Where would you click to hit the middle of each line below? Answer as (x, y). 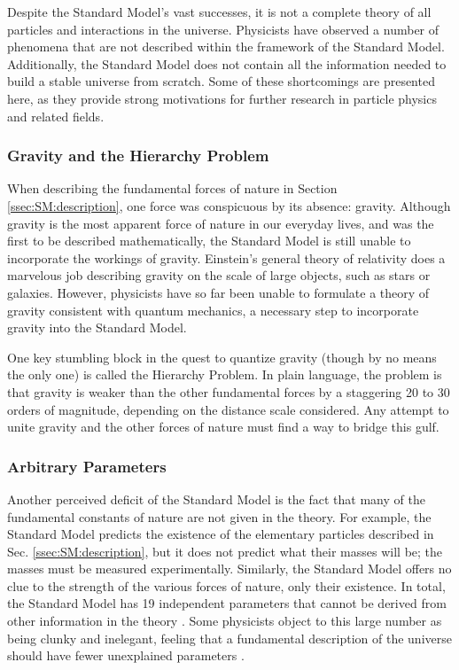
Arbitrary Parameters (87, 466)
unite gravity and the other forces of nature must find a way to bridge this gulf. (223, 427)
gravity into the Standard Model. (97, 327)
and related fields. (56, 116)
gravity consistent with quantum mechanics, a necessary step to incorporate (213, 310)
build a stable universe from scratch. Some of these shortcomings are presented (221, 81)
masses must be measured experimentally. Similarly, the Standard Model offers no (229, 569)
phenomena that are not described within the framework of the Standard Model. (226, 47)
